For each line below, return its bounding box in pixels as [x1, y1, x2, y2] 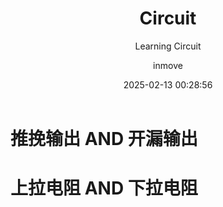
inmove [153, 59, 183, 71]
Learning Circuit [134, 40, 202, 52]
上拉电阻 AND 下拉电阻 [10, 177, 198, 200]
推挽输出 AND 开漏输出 [10, 127, 198, 150]
